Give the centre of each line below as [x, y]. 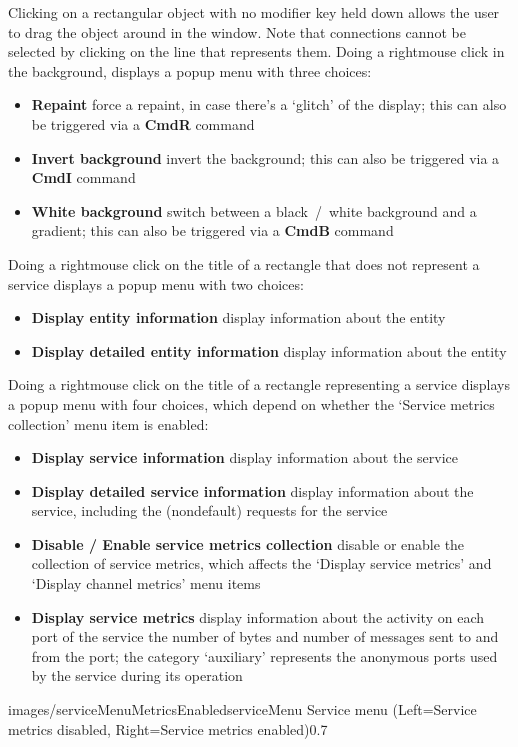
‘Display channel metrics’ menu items [146, 583]
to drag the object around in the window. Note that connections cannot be [237, 31]
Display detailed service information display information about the [252, 490]
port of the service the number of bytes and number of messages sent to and [265, 636]
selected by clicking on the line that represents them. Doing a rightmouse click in [256, 51]
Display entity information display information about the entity [238, 317]
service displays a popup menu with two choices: [156, 283]
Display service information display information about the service [245, 457]
